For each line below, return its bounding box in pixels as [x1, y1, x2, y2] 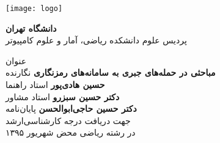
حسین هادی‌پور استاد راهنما [5, 78, 105, 91]
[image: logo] [5, 4, 63, 13]
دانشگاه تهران [5, 21, 57, 34]
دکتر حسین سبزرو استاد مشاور [5, 90, 120, 103]
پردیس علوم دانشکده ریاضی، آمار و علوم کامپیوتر [5, 34, 187, 46]
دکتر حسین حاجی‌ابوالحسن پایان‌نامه [5, 102, 137, 115]
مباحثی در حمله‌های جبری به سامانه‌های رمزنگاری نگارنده [5, 66, 216, 79]
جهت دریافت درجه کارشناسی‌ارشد [5, 114, 131, 127]
